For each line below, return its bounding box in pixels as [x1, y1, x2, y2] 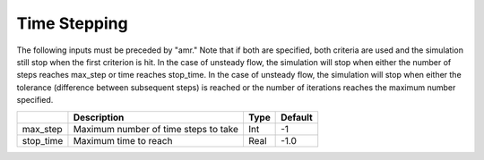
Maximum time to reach [73, 134, 173, 147]
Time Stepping [16, 13, 129, 33]
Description [73, 111, 125, 123]
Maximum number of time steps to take [73, 122, 239, 135]
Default [281, 111, 313, 123]
